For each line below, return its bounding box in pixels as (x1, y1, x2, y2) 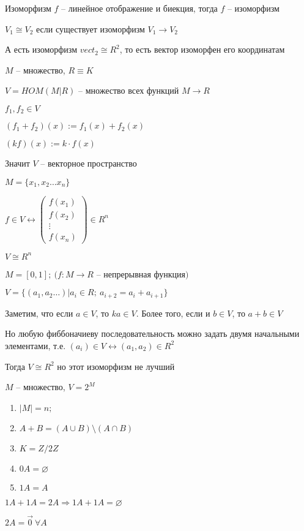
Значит (5, 157, 30, 170)
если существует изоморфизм (36, 22, 145, 35)
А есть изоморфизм (5, 43, 78, 56)
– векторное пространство (40, 157, 137, 170)
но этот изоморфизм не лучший (57, 360, 175, 372)
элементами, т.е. (5, 339, 66, 352)
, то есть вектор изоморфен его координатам (119, 43, 285, 56)
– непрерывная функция (96, 267, 186, 280)
